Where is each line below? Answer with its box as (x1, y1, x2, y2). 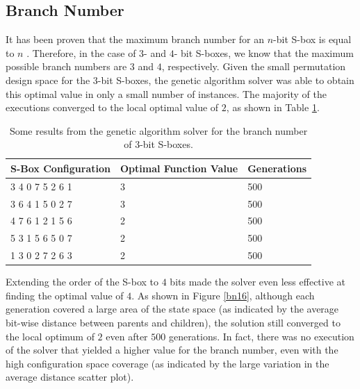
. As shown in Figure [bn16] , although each (131, 288, 315, 302)
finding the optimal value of (6, 288, 124, 302)
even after (106, 329, 148, 343)
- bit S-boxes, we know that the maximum (174, 45, 354, 60)
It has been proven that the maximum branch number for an (6, 32, 265, 47)
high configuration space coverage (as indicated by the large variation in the (6, 356, 329, 370)
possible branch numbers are (6, 59, 127, 74)
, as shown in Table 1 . (226, 100, 320, 115)
